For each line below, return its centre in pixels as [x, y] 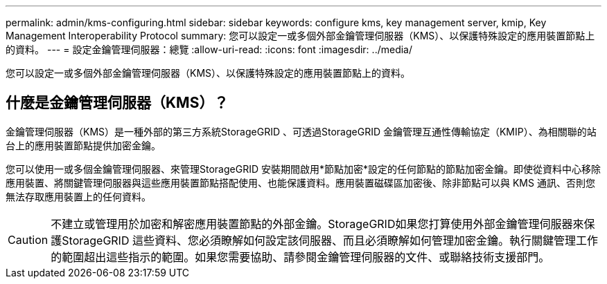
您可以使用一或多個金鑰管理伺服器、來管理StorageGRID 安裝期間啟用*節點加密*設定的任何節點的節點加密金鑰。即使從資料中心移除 [303, 169]
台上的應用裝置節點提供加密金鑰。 [83, 145]
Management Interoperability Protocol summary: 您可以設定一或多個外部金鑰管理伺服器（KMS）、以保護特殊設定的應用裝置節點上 [300, 36]
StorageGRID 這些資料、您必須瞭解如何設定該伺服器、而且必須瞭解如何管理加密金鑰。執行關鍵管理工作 [330, 240]
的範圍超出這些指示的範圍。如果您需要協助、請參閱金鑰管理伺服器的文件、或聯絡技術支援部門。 [300, 257]
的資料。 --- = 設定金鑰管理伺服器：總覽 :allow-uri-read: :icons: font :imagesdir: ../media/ [209, 49]
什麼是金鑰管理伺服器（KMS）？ [117, 103]
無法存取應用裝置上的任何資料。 [78, 196]
